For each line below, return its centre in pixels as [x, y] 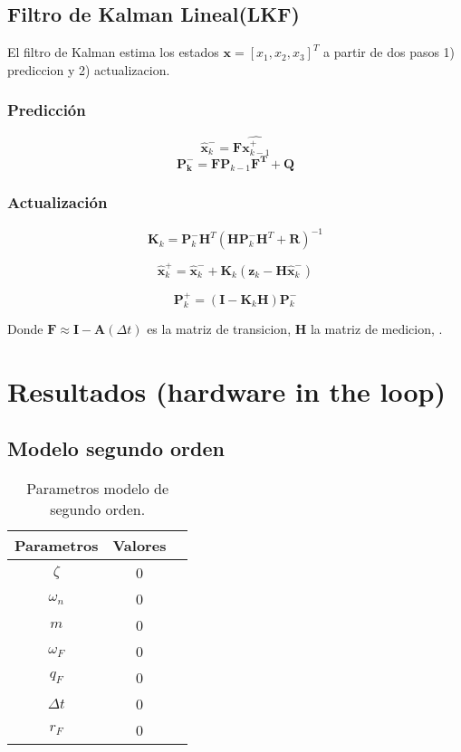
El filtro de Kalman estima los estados [113, 52]
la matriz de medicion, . [376, 329]
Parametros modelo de [98, 489]
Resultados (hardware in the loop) [226, 390]
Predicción [47, 110]
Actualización [58, 202]
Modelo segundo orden [116, 448]
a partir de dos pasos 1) [389, 52]
